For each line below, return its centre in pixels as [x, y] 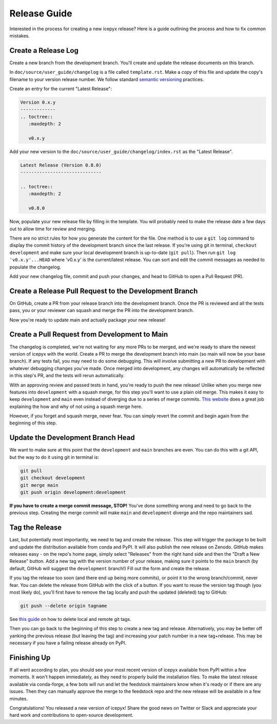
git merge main [39, 485]
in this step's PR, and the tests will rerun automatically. [67, 376]
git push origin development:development [73, 492]
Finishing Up [30, 658]
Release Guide [41, 13]
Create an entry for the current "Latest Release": [61, 89]
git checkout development [53, 478]
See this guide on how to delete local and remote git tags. [70, 619]
